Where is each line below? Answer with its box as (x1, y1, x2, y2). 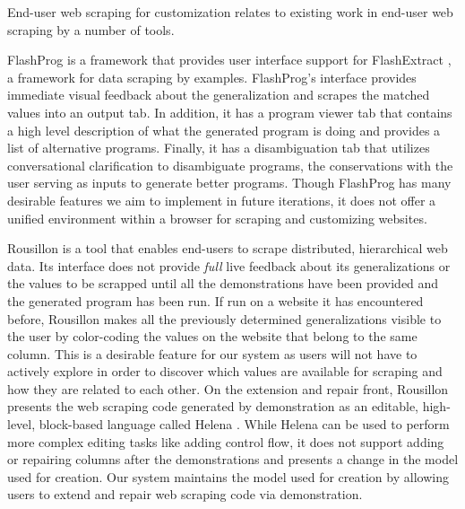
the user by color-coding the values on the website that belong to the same (7, 327, 418, 346)
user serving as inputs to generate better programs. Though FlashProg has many (7, 173, 452, 192)
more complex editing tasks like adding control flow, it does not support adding (7, 432, 444, 451)
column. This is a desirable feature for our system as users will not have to (7, 344, 418, 363)
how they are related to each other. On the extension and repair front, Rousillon (7, 379, 449, 398)
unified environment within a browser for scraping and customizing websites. (7, 208, 427, 227)
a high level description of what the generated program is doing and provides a (7, 120, 441, 139)
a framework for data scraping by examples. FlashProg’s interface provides (7, 67, 417, 86)
